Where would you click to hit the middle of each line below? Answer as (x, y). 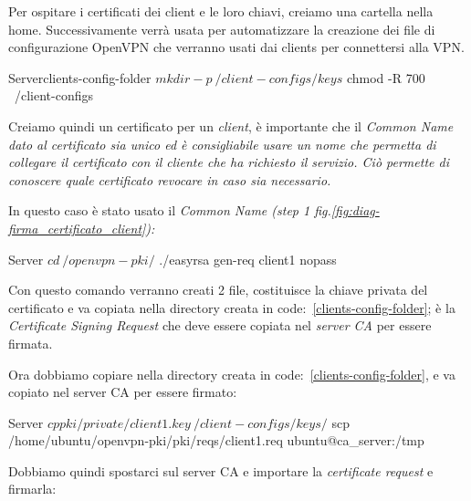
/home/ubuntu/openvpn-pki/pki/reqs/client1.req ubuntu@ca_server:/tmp (216, 440)
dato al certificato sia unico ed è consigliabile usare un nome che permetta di (222, 144)
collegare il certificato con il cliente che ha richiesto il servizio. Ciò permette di (229, 162)
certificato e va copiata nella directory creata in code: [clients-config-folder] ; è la (232, 307)
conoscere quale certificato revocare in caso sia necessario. (170, 179)
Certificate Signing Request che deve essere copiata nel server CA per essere (220, 325)
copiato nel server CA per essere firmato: (123, 392)
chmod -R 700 (386, 77)
